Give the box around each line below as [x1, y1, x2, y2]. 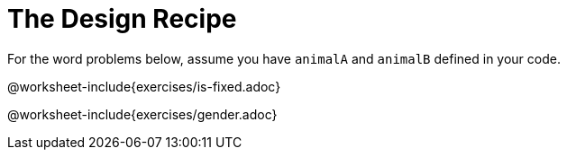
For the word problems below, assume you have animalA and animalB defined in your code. [7, 50, 561, 66]
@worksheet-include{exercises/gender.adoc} [7, 106, 278, 122]
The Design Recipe [7, 4, 237, 34]
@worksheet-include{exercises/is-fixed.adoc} [7, 78, 281, 94]
